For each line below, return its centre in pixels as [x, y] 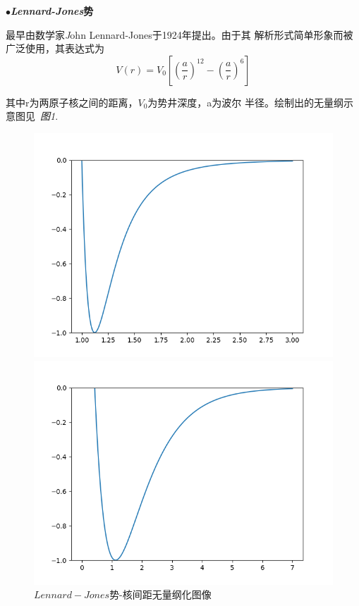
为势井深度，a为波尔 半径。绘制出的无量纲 [246, 102]
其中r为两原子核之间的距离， [72, 102]
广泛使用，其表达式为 [55, 48]
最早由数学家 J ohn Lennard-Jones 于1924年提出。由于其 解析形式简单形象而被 [179, 34]
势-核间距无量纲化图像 [160, 594]
